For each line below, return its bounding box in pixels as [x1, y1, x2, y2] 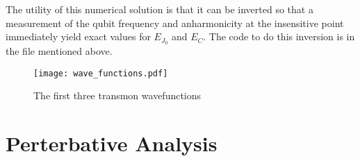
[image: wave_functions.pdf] [33, 68, 168, 78]
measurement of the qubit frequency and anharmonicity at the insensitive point [6, 15, 344, 30]
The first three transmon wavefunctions [33, 88, 202, 103]
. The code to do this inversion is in [203, 29, 355, 44]
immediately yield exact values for [6, 29, 151, 44]
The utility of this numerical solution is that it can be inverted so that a [6, 2, 313, 16]
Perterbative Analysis [6, 129, 218, 158]
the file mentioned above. [6, 44, 113, 58]
